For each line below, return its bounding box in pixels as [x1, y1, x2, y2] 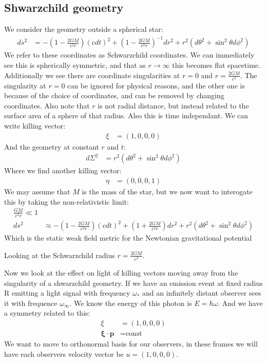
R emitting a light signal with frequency [4, 287, 130, 298]
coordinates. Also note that [4, 100, 90, 111]
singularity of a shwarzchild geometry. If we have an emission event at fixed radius [4, 277, 263, 288]
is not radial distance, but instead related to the [98, 100, 249, 111]
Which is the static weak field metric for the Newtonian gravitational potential [4, 232, 252, 243]
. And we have [218, 297, 263, 308]
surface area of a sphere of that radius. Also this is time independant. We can [4, 110, 249, 121]
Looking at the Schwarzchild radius [4, 249, 115, 260]
